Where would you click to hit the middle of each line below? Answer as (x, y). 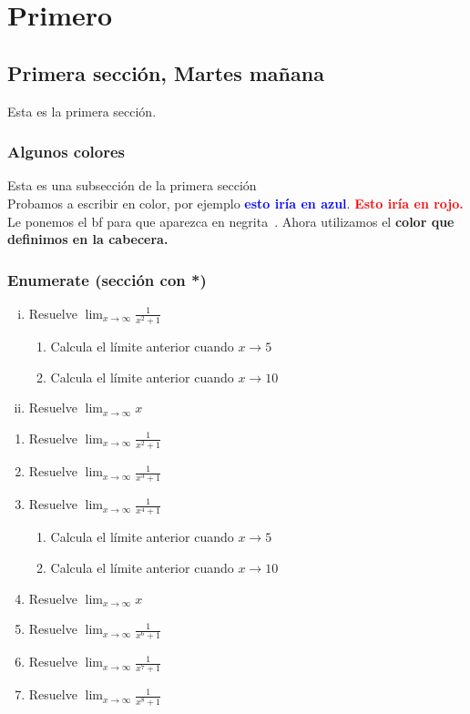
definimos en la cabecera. (88, 239)
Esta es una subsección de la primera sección (132, 185)
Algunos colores (66, 152)
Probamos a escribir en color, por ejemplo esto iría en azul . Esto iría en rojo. (235, 203)
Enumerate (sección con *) (107, 279)
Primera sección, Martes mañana (166, 72)
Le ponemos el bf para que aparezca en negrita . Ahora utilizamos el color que (231, 221)
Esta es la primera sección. (82, 111)
